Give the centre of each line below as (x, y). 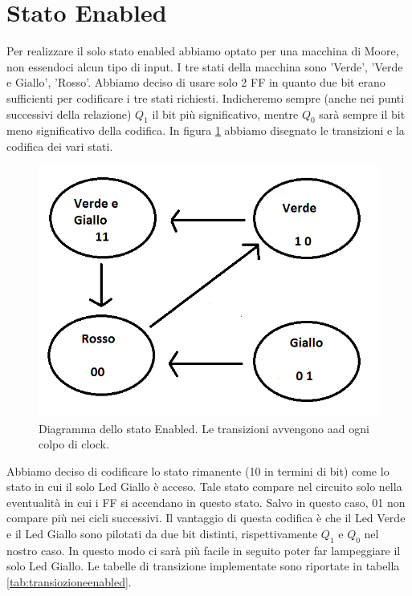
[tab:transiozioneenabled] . (69, 582)
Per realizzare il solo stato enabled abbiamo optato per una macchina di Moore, (203, 51)
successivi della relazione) (69, 114)
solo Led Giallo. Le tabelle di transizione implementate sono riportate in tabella (203, 566)
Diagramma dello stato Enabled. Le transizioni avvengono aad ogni (204, 428)
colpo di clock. (74, 444)
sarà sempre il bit (362, 114)
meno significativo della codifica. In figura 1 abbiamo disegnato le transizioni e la (206, 130)
